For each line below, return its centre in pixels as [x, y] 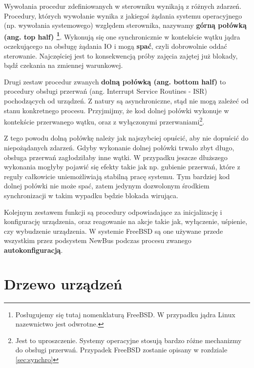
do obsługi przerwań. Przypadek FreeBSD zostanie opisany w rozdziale [121, 350]
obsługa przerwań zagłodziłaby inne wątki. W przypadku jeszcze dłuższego [116, 157]
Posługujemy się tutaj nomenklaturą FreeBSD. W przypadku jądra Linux [125, 314]
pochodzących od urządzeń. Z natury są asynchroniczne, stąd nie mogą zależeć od [126, 101]
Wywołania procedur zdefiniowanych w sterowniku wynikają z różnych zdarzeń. [123, 6]
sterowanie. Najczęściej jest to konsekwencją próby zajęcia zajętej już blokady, [121, 55]
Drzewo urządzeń [63, 283]
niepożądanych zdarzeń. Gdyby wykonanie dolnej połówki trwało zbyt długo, [119, 148]
